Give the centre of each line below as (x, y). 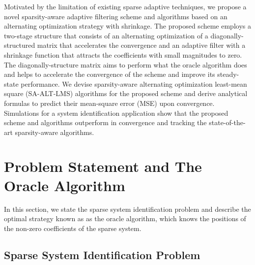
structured (20, 45)
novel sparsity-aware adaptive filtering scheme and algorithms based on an (116, 16)
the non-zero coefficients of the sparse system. (73, 228)
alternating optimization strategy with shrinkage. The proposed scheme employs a (127, 26)
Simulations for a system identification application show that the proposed (116, 113)
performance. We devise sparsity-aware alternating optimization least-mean (134, 83)
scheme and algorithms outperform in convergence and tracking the (105, 122)
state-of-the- (227, 122)
